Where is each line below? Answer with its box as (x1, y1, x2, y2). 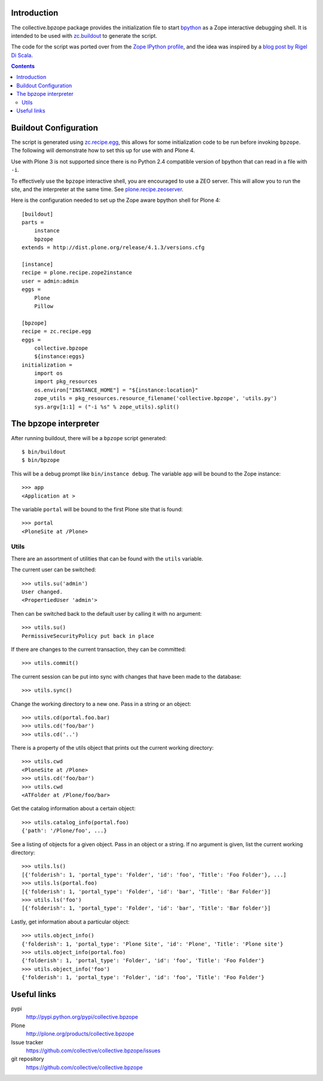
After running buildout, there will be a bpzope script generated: (11, 434, 167, 441)
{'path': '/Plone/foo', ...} (22, 827, 107, 834)
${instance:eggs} (33, 353, 85, 360)
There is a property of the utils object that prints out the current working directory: (11, 744, 214, 752)
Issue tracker (11, 1038, 44, 1046)
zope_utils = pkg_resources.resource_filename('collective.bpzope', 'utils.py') (33, 395, 278, 402)
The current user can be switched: (11, 566, 96, 573)
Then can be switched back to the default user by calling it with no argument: (11, 610, 202, 617)
